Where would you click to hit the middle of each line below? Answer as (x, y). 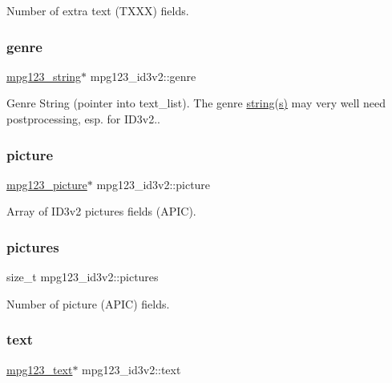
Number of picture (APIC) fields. (88, 303)
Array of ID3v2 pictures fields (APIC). (101, 211)
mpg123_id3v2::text (131, 369)
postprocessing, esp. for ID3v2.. (83, 119)
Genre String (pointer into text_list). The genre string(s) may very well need (196, 103)
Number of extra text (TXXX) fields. (98, 10)
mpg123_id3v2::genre (143, 76)
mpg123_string (44, 76)
